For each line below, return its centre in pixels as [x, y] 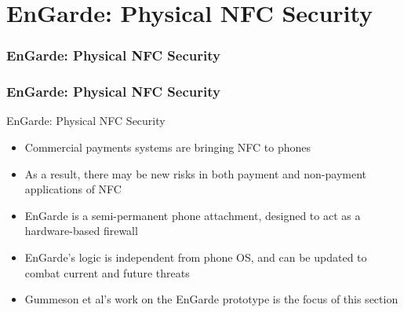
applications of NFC [73, 189]
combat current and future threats [107, 272]
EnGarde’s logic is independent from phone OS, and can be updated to [196, 257]
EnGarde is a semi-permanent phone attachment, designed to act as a [193, 215]
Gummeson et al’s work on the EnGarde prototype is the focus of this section [211, 299]
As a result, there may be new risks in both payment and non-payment [195, 173]
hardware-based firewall [81, 231]
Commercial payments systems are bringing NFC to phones [168, 147]
